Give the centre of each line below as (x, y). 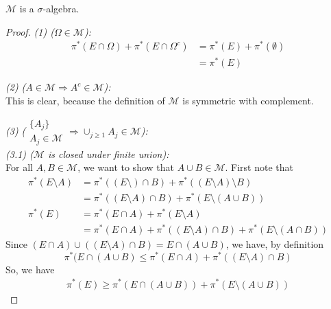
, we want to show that (126, 167)
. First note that (259, 167)
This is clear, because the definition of (85, 100)
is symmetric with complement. (248, 100)
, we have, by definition (275, 244)
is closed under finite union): (108, 153)
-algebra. (61, 8)
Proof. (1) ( (30, 31)
